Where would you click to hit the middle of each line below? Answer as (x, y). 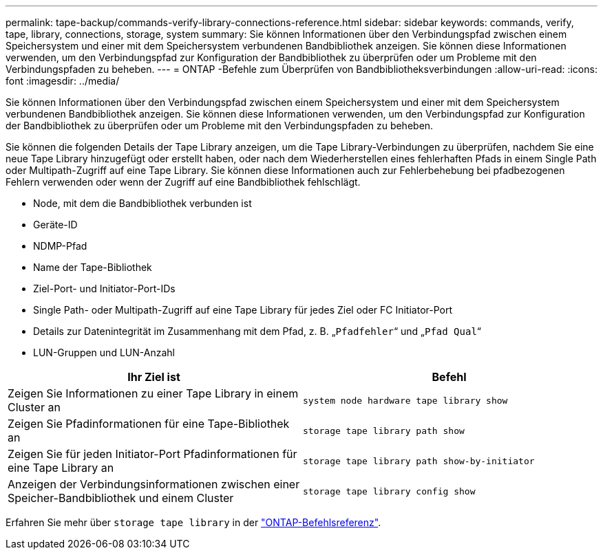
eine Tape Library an (61, 468)
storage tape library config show (389, 491)
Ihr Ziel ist (154, 377)
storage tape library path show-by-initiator (419, 461)
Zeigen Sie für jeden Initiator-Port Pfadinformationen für (152, 454)
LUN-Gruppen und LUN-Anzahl (104, 352)
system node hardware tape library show (405, 400)
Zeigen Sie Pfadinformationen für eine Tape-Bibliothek (149, 424)
